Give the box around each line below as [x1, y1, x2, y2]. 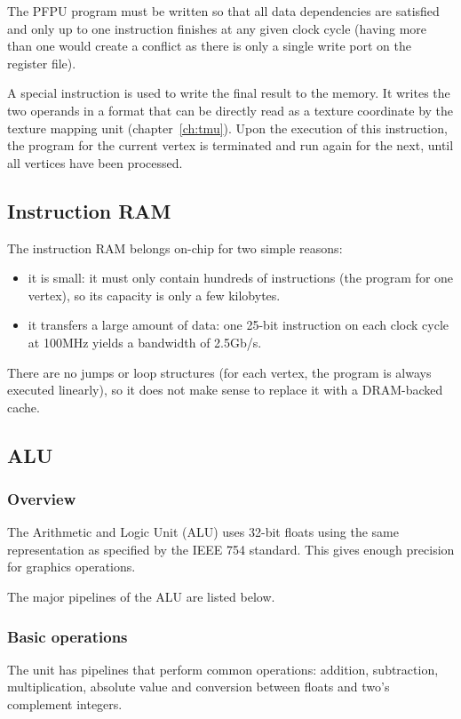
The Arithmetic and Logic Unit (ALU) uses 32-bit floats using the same [7, 523, 399, 541]
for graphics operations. [7, 557, 136, 576]
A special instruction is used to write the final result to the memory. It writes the [7, 84, 450, 102]
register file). [7, 53, 76, 72]
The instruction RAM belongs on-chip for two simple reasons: [7, 238, 343, 257]
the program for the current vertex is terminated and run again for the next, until [7, 136, 454, 155]
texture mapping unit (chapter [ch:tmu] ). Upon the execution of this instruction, [7, 118, 448, 137]
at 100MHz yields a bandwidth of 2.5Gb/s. [28, 332, 262, 351]
